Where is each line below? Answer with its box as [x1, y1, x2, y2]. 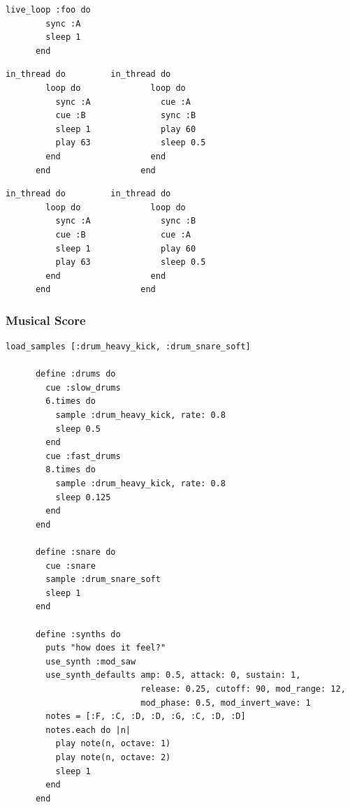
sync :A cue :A [55, 96, 191, 107]
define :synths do [35, 629, 121, 639]
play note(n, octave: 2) [55, 752, 171, 762]
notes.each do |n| [45, 725, 131, 735]
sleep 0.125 [55, 492, 111, 502]
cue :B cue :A [55, 229, 191, 240]
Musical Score [6, 311, 86, 328]
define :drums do [35, 369, 116, 379]
